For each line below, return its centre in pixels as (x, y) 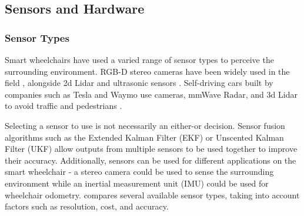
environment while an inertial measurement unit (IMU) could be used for (137, 183)
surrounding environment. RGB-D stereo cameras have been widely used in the (147, 71)
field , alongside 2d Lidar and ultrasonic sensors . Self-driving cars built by (139, 83)
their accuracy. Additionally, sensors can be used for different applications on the (151, 160)
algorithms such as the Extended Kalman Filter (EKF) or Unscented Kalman (144, 137)
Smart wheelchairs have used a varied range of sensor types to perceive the (139, 59)
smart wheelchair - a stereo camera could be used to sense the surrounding (139, 172)
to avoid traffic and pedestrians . (64, 106)
